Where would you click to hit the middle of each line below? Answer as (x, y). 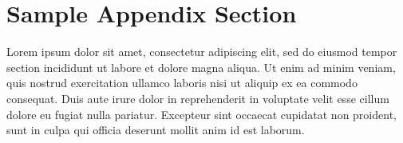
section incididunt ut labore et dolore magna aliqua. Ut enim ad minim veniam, (201, 67)
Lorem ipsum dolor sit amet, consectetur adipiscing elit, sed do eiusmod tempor (202, 52)
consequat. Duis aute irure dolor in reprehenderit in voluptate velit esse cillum (198, 98)
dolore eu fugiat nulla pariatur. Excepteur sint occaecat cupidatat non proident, (201, 114)
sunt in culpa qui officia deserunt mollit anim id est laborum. (156, 130)
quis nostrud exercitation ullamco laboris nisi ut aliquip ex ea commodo (182, 83)
